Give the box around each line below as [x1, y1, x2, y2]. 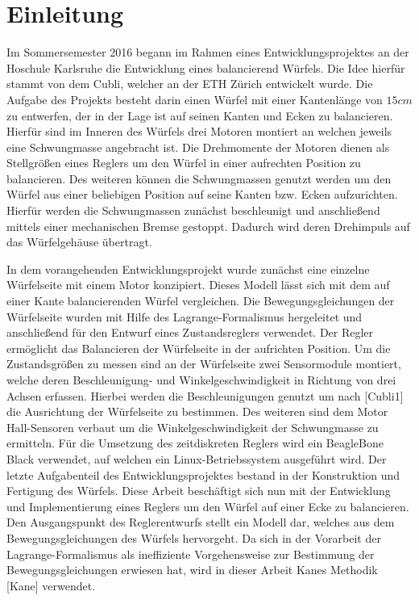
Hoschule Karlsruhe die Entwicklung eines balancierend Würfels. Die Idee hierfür [6, 59, 405, 76]
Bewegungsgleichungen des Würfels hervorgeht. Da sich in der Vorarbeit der [6, 529, 381, 546]
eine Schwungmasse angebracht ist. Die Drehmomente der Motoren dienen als [6, 138, 390, 155]
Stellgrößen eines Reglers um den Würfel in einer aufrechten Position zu [6, 154, 361, 171]
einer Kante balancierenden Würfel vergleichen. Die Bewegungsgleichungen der [6, 292, 395, 309]
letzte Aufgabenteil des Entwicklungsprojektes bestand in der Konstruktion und [6, 466, 400, 483]
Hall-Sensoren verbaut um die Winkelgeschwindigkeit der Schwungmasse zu [6, 418, 379, 435]
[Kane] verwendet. [6, 577, 96, 594]
